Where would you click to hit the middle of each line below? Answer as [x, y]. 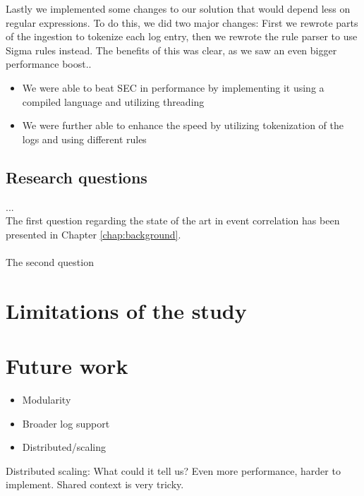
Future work [67, 366]
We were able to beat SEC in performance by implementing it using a [173, 87]
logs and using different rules [84, 139]
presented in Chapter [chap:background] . [93, 234]
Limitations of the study [126, 310]
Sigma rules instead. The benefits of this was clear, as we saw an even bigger [171, 50]
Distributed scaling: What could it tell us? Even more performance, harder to [173, 470]
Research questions [77, 177]
